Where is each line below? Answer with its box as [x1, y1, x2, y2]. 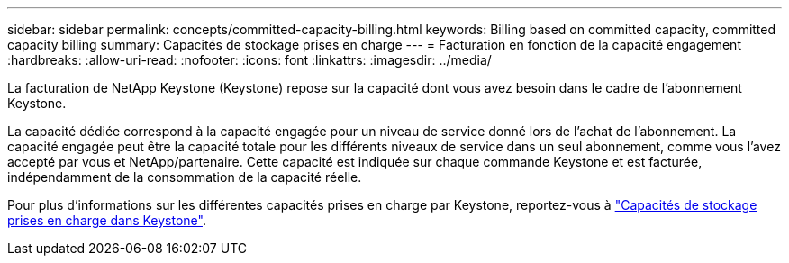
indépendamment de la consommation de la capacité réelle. [7, 169, 362, 185]
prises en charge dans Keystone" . [7, 213, 206, 228]
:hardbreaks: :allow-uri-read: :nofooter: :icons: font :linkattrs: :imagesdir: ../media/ [7, 52, 492, 68]
